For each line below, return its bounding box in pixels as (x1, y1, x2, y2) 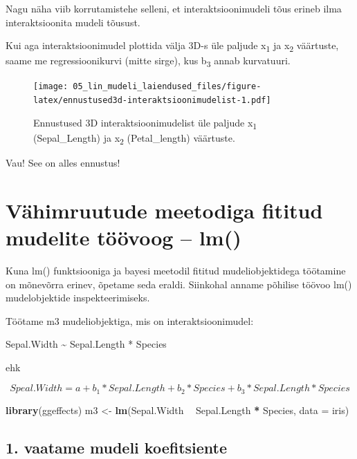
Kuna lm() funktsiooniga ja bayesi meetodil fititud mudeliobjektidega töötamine (6, 263, 346, 277)
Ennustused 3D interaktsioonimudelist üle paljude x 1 (33, 115, 257, 131)
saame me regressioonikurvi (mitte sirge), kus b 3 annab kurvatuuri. (6, 53, 291, 70)
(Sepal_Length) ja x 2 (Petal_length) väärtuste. (33, 130, 235, 147)
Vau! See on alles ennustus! (6, 156, 120, 169)
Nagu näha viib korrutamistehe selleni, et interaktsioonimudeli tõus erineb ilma (6, 1, 342, 15)
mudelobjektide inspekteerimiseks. (6, 290, 150, 305)
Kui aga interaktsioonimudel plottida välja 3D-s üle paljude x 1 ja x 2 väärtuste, (6, 38, 339, 54)
